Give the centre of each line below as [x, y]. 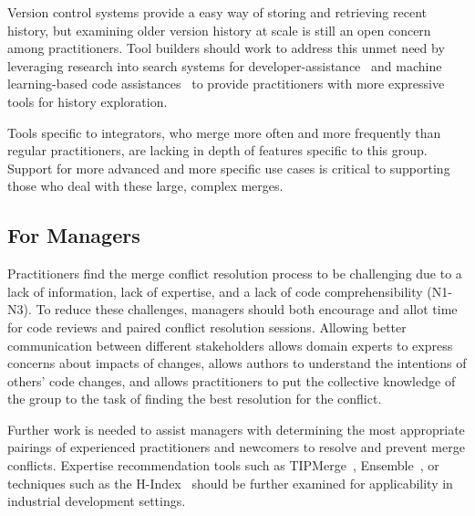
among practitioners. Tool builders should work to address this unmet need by [226, 48]
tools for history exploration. [88, 101]
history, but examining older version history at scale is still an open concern [219, 30]
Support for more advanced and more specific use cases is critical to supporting [229, 168]
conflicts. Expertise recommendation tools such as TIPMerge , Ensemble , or [223, 465]
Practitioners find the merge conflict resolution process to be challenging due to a [235, 274]
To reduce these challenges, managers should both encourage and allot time [247, 309]
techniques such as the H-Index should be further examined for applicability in [230, 483]
